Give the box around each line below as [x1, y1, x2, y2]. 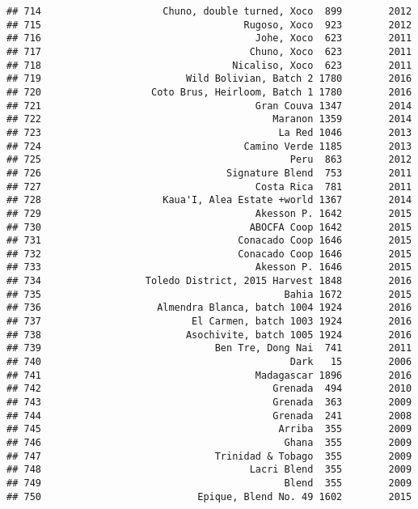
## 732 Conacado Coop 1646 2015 [6, 248, 412, 260]
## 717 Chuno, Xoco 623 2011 [6, 45, 412, 57]
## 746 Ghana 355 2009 [6, 437, 412, 448]
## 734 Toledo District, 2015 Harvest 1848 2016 [6, 275, 412, 287]
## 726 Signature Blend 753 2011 [6, 167, 412, 179]
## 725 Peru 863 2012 [6, 154, 412, 166]
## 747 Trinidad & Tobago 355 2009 [6, 450, 412, 462]
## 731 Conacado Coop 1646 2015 [6, 235, 412, 247]
